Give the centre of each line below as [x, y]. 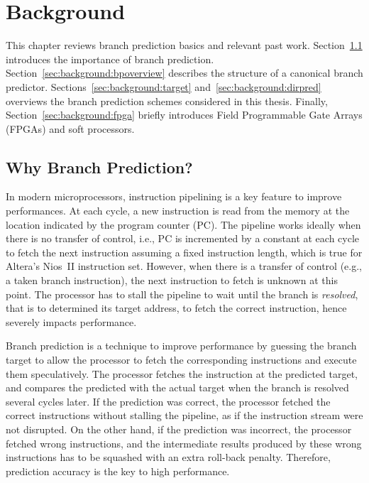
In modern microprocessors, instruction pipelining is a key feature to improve [174, 196]
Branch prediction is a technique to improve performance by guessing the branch [181, 346]
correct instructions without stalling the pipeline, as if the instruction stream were [184, 415]
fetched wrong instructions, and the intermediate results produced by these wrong [184, 443]
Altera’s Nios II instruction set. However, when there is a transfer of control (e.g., [184, 266]
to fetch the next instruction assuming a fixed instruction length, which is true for [184, 252]
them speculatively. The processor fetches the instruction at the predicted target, [182, 373]
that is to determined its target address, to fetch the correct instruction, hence [176, 308]
